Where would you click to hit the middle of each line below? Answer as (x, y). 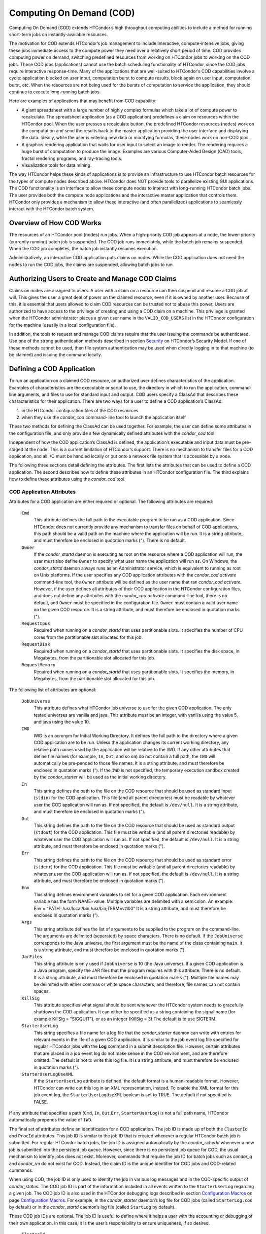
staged (16, 449)
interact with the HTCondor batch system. (52, 209)
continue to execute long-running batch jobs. (55, 92)
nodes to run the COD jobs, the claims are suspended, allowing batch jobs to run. (92, 265)
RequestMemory (38, 665)
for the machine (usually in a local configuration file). (63, 325)
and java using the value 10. (62, 722)
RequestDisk (36, 644)
